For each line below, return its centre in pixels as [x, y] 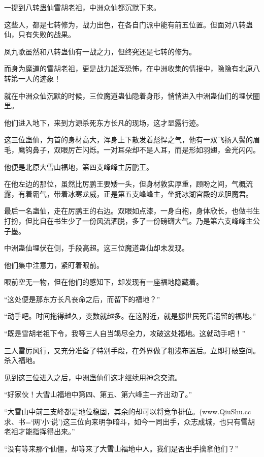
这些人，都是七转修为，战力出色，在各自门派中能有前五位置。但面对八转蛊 [128, 24]
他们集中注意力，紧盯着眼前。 [54, 265]
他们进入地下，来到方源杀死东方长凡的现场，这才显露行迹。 [104, 122]
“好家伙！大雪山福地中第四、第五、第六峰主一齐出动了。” [98, 394]
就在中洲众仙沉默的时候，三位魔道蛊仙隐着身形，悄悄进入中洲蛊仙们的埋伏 [128, 95]
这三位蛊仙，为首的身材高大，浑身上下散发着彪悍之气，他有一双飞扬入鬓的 [128, 140]
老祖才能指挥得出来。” [40, 431]
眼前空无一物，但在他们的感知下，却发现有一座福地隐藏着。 [104, 282]
